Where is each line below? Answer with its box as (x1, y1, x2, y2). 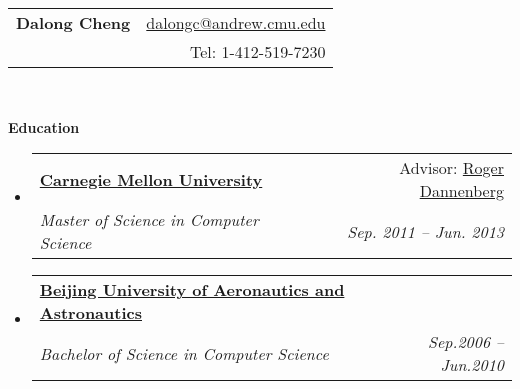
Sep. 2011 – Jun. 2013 (347, 219, 504, 243)
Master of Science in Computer (39, 208, 259, 232)
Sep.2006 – (427, 330, 504, 354)
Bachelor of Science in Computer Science (39, 341, 329, 365)
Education (8, 116, 80, 137)
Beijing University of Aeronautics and (39, 278, 345, 302)
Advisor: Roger (399, 156, 504, 180)
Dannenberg (419, 179, 504, 203)
